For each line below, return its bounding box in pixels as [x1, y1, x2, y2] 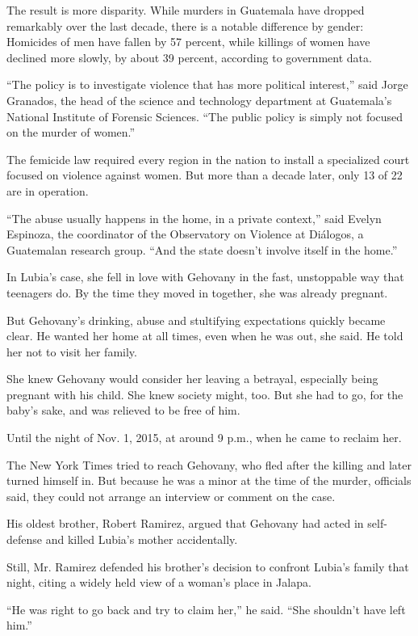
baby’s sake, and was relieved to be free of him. [6, 402, 240, 419]
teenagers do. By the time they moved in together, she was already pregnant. [6, 284, 388, 301]
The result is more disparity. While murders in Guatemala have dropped [6, 2, 365, 18]
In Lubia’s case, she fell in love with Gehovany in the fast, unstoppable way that [6, 268, 404, 285]
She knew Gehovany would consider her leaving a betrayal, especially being [6, 370, 378, 387]
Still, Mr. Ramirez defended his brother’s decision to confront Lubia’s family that [6, 558, 409, 575]
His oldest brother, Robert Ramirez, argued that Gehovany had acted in [6, 515, 364, 532]
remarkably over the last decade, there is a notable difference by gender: [6, 17, 364, 34]
